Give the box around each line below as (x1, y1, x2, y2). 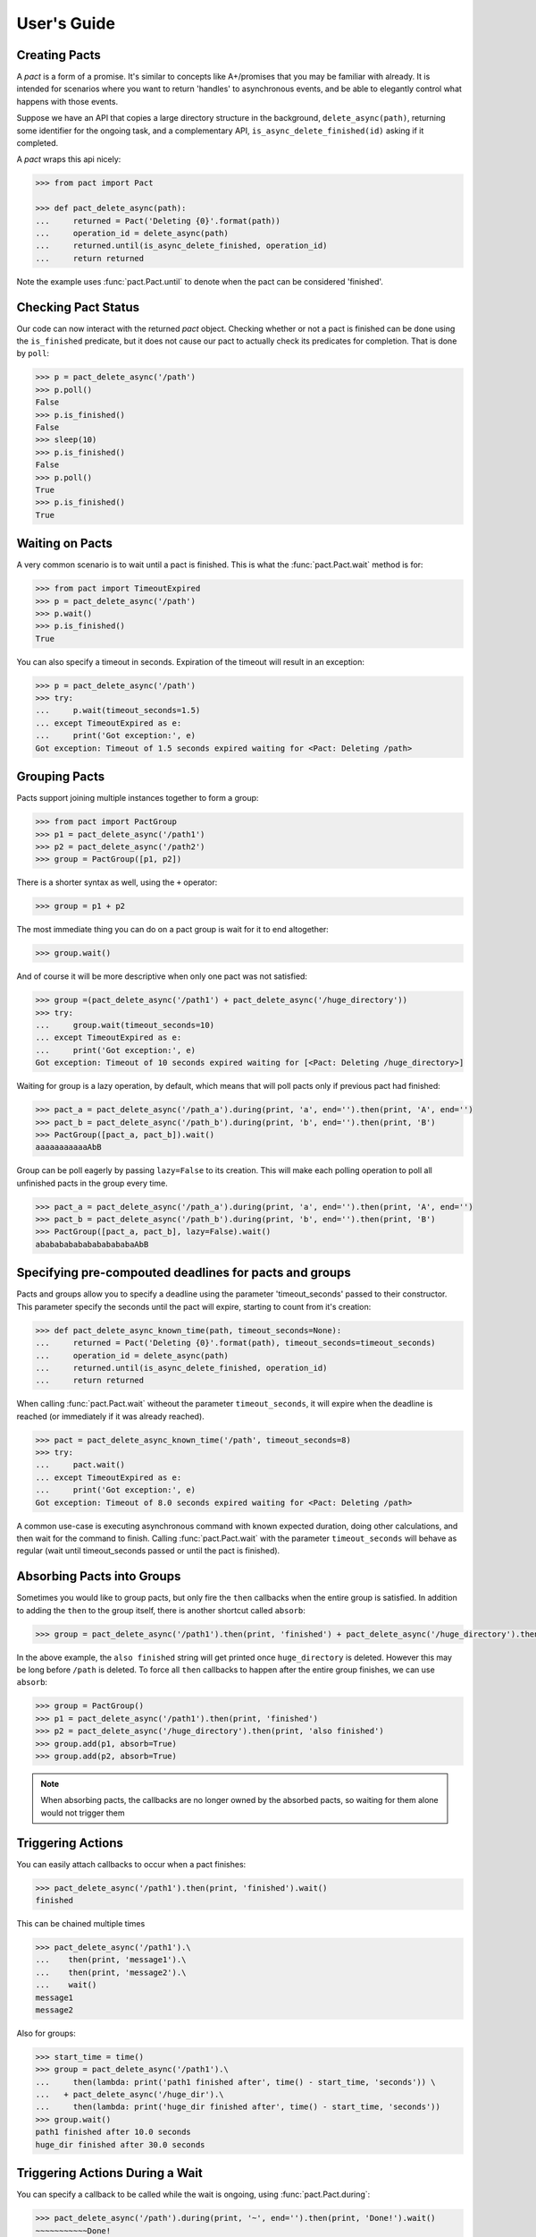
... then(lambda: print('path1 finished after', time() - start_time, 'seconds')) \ (35, 2077, 437, 2087)
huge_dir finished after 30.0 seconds (35, 2139, 205, 2149)
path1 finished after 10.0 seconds (35, 2127, 191, 2138)
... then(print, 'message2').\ (35, 1967, 187, 1978)
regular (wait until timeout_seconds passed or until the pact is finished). (16, 1545, 281, 1556)
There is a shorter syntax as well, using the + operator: (16, 877, 218, 888)
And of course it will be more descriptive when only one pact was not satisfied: (16, 971, 308, 982)
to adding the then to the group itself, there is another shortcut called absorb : (16, 1604, 306, 1615)
